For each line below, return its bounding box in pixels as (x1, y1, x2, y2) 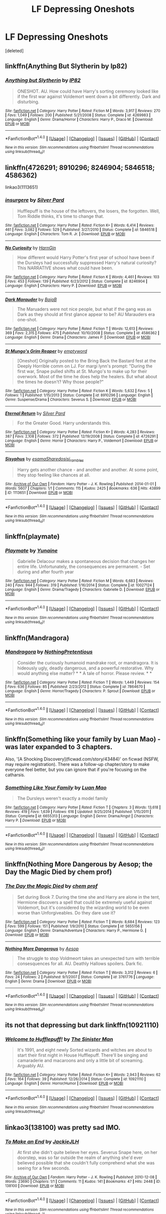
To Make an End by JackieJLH (5, 1138, 79, 1145)
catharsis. (5, 771, 26, 778)
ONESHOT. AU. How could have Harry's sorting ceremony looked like (17, 88, 159, 94)
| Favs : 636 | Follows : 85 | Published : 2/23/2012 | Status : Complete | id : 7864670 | (5, 684, 146, 689)
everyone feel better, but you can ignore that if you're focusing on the (5, 766, 147, 772)
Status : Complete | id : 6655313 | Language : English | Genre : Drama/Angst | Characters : (5, 813, 154, 818)
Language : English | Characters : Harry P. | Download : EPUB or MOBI (5, 283, 122, 288)
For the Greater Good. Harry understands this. (17, 420, 111, 426)
